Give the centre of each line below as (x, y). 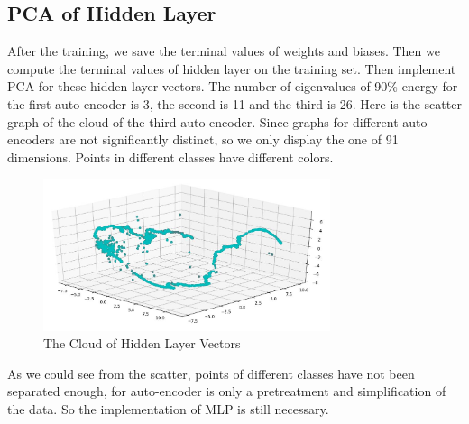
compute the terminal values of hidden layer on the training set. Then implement (232, 68)
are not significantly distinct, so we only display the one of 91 (229, 139)
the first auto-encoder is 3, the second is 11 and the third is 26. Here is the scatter (234, 103)
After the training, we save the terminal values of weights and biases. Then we (224, 51)
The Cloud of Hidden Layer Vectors (142, 343)
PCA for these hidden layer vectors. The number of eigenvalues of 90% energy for (233, 86)
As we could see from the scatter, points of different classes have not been (211, 373)
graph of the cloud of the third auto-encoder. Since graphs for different (203, 121)
